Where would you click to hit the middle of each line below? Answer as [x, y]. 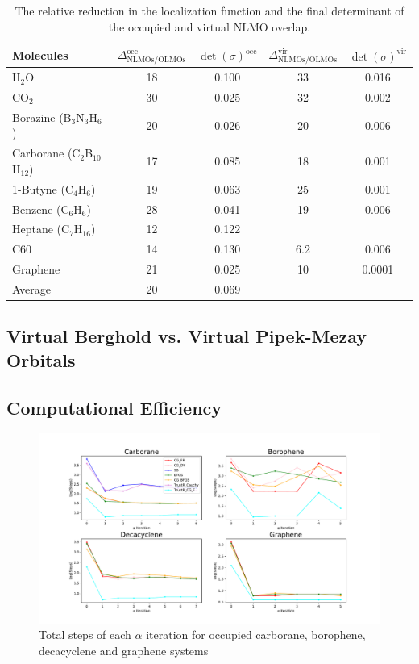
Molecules [40, 55]
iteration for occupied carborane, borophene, [256, 635]
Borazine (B [42, 117]
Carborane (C [46, 153]
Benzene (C [41, 209]
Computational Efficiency [114, 407]
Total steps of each [85, 635]
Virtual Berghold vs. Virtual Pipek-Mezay [187, 336]
